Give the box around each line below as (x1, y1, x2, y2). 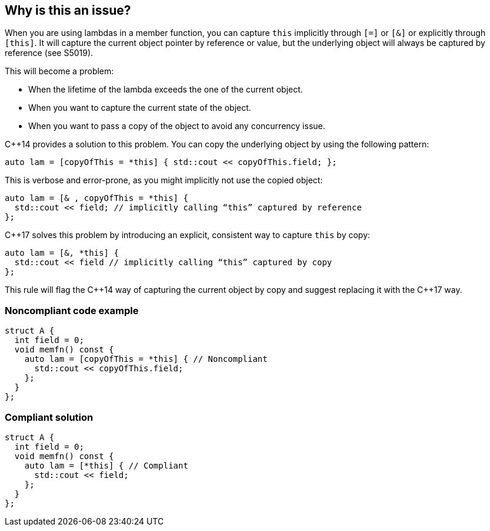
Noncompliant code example (5, 304, 139, 316)
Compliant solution (5, 411, 94, 423)
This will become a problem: (5, 66, 114, 77)
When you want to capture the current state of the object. (28, 103, 251, 113)
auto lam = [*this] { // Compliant (24, 460, 188, 470)
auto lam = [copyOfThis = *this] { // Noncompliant (24, 354, 268, 364)
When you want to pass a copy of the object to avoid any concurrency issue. (28, 121, 325, 131)
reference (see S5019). (5, 48, 94, 58)
